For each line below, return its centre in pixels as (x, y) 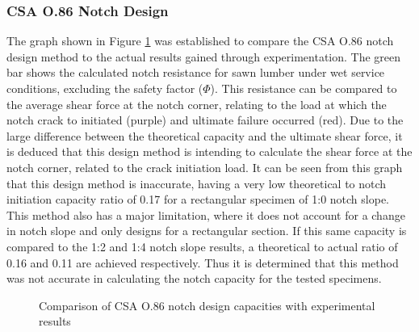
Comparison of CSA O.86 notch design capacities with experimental (207, 305)
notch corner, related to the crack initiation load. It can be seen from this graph (205, 167)
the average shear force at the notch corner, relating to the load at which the (197, 104)
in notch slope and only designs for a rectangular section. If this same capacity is (207, 231)
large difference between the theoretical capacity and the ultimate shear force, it (205, 135)
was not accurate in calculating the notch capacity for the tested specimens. (194, 278)
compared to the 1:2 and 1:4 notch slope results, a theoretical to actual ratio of (202, 246)
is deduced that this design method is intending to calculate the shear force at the (209, 151)
